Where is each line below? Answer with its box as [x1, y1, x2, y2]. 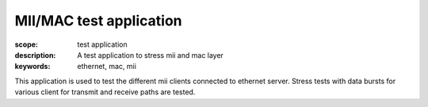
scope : [14, 40, 39, 49]
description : [14, 50, 56, 59]
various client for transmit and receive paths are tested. [14, 87, 196, 97]
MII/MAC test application [14, 12, 182, 29]
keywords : [14, 62, 51, 71]
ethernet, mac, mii [77, 62, 136, 71]
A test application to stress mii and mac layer [77, 50, 224, 59]
